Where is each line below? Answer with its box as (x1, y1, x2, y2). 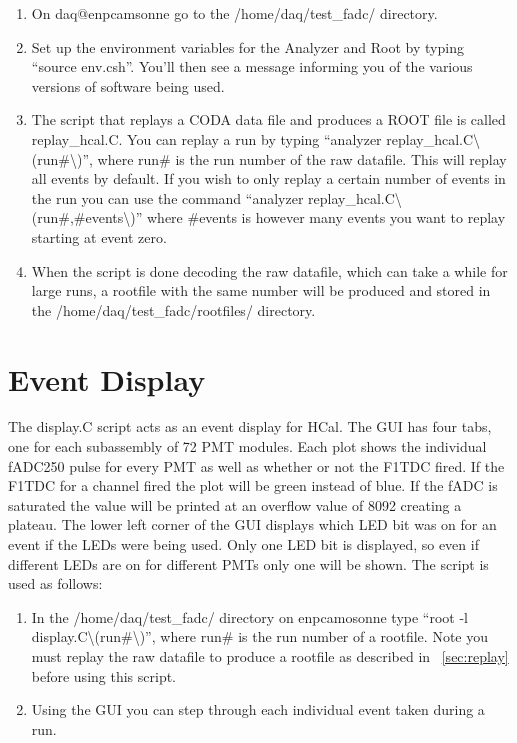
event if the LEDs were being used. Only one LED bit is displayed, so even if (8, 534, 479, 554)
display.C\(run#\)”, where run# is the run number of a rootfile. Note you (31, 626, 488, 647)
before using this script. (31, 665, 177, 686)
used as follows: (8, 573, 103, 594)
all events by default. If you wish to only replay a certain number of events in (31, 168, 506, 189)
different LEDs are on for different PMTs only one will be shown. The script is (8, 553, 489, 574)
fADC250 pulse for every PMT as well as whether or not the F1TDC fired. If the (8, 455, 505, 476)
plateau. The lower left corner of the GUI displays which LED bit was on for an (8, 514, 497, 535)
